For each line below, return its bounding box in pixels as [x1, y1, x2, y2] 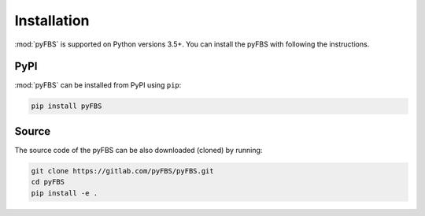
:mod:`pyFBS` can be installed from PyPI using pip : [14, 80, 182, 90]
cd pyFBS [31, 177, 65, 187]
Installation [14, 12, 90, 29]
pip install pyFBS [31, 102, 102, 110]
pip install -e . [31, 188, 98, 197]
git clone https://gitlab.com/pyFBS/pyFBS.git [31, 166, 214, 175]
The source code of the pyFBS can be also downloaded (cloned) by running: [14, 145, 263, 155]
